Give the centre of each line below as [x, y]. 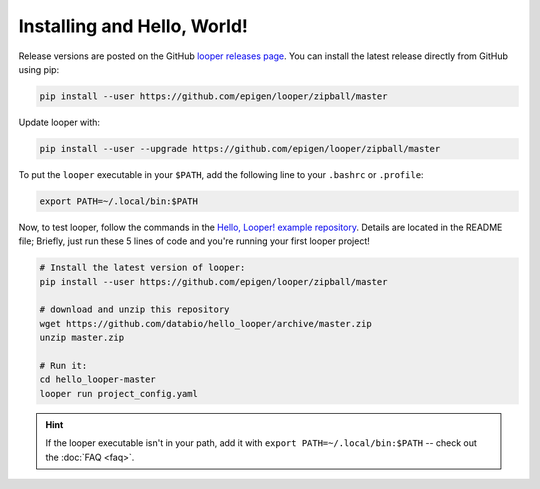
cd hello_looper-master [98, 379]
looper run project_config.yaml [119, 393]
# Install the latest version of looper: [142, 268]
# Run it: [63, 365]
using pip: [39, 69]
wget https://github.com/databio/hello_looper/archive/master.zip [205, 323]
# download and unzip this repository [134, 309]
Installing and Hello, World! [133, 26]
